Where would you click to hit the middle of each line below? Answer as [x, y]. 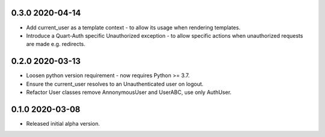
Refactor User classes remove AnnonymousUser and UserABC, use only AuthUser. [129, 92]
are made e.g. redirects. [56, 44]
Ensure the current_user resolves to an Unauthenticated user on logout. [115, 84]
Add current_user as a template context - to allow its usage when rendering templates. [133, 28]
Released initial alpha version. [63, 123]
